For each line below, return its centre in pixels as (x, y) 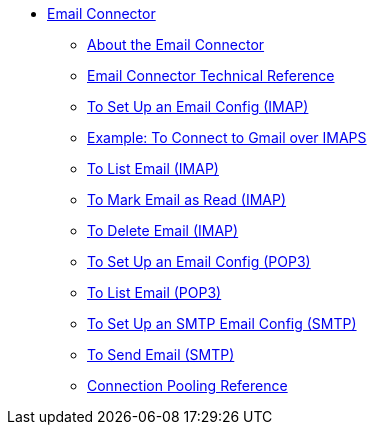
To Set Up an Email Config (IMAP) (198, 106)
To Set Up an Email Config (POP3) (199, 261)
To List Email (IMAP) (153, 168)
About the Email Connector (176, 44)
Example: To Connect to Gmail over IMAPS (227, 137)
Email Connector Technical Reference (211, 75)
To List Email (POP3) (154, 292)
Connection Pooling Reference (187, 385)
